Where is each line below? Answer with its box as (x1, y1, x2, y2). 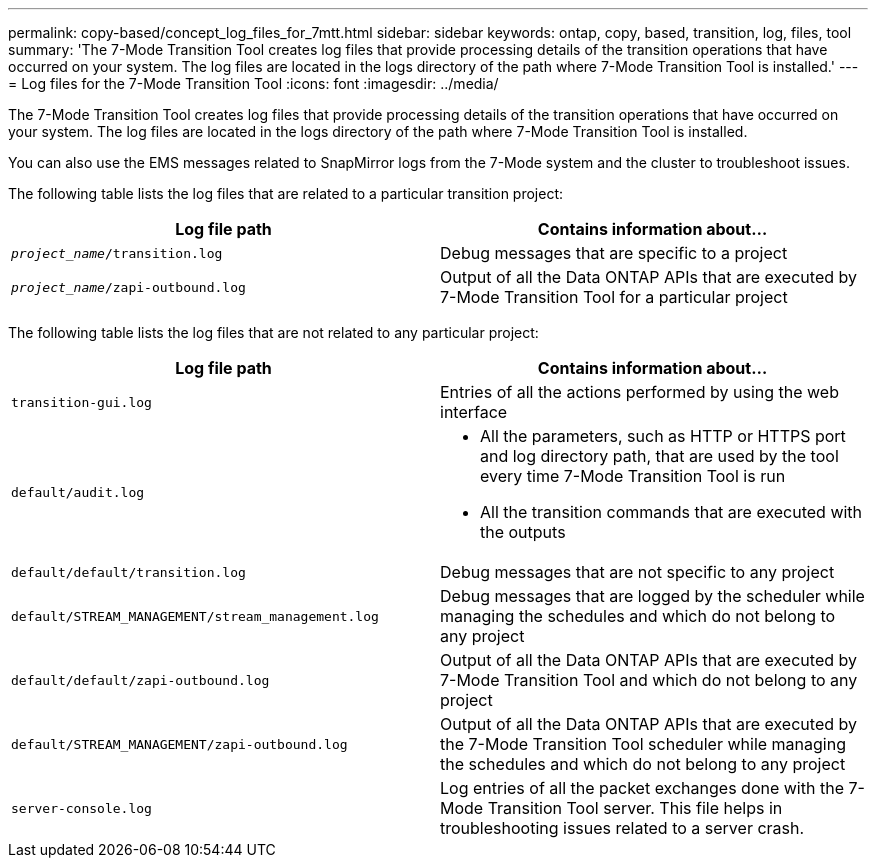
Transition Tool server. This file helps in (487, 798, 783, 818)
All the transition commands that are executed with (480, 502, 863, 522)
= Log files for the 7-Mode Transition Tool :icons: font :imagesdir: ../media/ (8, 75, 499, 92)
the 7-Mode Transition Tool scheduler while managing (440, 734, 846, 754)
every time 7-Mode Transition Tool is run (480, 466, 786, 486)
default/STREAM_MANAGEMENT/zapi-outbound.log (11, 736, 348, 752)
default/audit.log (11, 484, 145, 500)
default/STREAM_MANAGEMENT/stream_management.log (11, 608, 379, 624)
